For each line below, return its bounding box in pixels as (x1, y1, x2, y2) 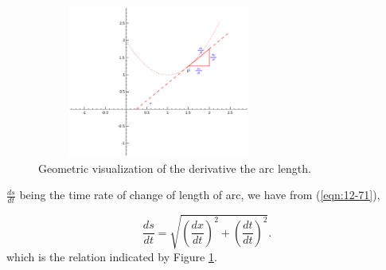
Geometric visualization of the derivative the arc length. (38, 159, 311, 176)
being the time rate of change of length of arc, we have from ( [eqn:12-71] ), (19, 186, 380, 203)
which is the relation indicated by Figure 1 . (6, 248, 217, 264)
